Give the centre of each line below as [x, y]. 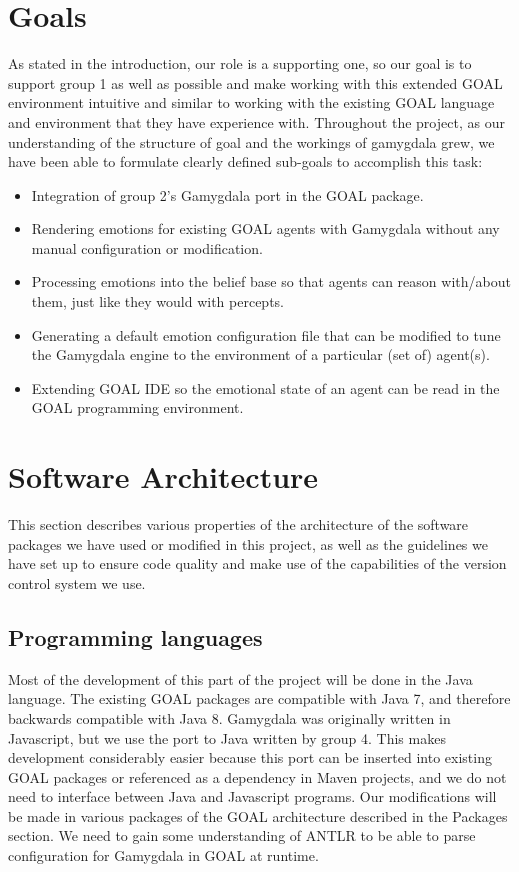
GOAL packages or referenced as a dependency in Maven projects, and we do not [257, 776]
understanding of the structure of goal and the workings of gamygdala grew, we [251, 141]
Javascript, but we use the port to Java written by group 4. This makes [227, 737]
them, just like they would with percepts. [157, 301]
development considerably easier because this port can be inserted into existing [250, 757]
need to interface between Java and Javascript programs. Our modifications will [252, 796]
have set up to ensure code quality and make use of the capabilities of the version [257, 563]
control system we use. [77, 582]
